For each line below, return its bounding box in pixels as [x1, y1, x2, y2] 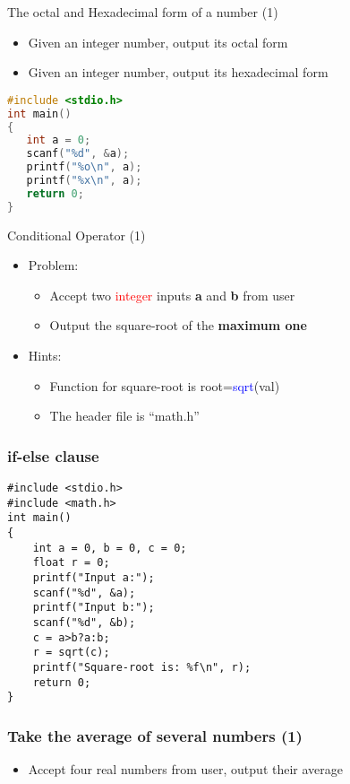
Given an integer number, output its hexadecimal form [28, 63, 329, 82]
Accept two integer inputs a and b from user [49, 285, 295, 304]
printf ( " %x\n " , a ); [26, 174, 142, 187]
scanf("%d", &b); [32, 615, 136, 629]
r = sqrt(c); [32, 646, 110, 659]
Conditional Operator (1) [7, 225, 146, 244]
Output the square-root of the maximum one [49, 316, 307, 335]
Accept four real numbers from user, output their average [28, 760, 343, 779]
